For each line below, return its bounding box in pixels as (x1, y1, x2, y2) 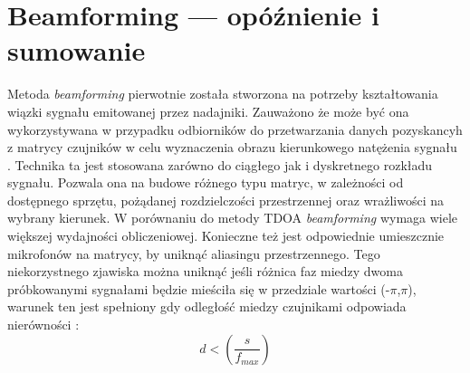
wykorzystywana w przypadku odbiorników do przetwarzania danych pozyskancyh (7, 120, 463, 139)
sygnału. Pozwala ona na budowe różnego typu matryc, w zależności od (7, 173, 404, 192)
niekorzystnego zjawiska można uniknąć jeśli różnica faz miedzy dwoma (7, 262, 403, 281)
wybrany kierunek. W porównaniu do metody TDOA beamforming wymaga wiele (7, 208, 458, 227)
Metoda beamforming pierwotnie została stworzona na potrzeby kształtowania (7, 84, 438, 103)
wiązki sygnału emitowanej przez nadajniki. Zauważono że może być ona (7, 101, 409, 120)
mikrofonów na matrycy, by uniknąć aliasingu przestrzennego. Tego (7, 244, 380, 263)
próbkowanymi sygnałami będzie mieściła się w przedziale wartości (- (7, 279, 390, 298)
